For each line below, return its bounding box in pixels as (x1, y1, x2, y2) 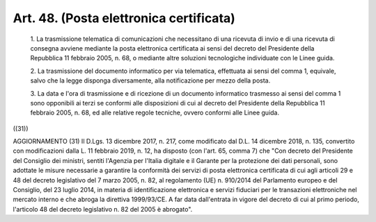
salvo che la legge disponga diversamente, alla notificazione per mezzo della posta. (30, 76, 271, 85)
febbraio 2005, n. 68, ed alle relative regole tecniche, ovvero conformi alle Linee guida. (30, 108, 280, 117)
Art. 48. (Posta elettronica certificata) (13, 10, 236, 26)
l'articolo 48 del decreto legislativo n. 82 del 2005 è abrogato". (13, 205, 193, 213)
